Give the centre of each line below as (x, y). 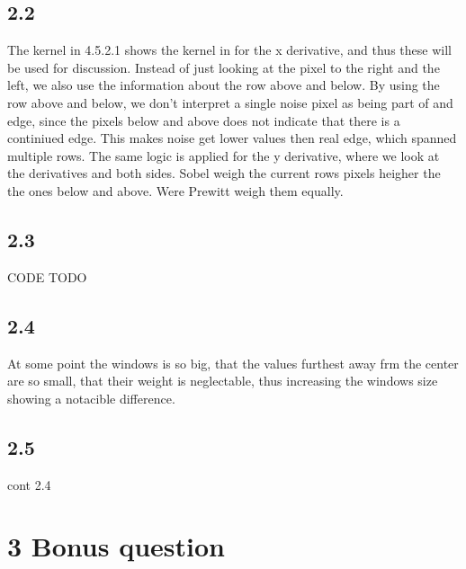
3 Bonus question (116, 546)
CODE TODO (47, 276)
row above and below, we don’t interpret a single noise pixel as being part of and (230, 102)
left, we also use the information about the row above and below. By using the (224, 85)
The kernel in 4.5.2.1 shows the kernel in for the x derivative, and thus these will (229, 50)
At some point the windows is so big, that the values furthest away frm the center (233, 363)
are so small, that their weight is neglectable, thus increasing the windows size (223, 381)
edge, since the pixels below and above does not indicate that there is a (204, 120)
